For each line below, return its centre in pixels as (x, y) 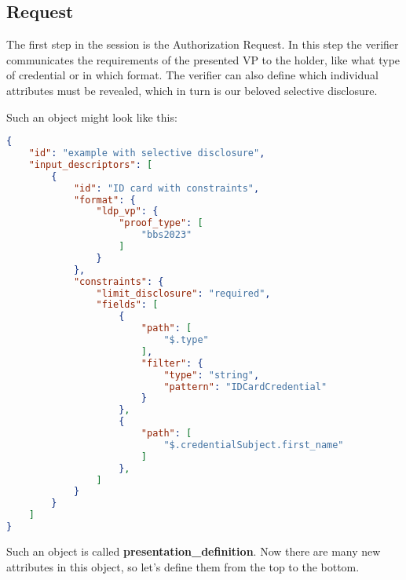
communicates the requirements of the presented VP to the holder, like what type (203, 59)
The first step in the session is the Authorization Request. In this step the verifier (203, 44)
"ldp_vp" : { (127, 212)
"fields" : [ (127, 305)
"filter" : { (172, 363)
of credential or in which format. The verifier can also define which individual (192, 75)
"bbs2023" (166, 235)
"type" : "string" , (212, 375)
